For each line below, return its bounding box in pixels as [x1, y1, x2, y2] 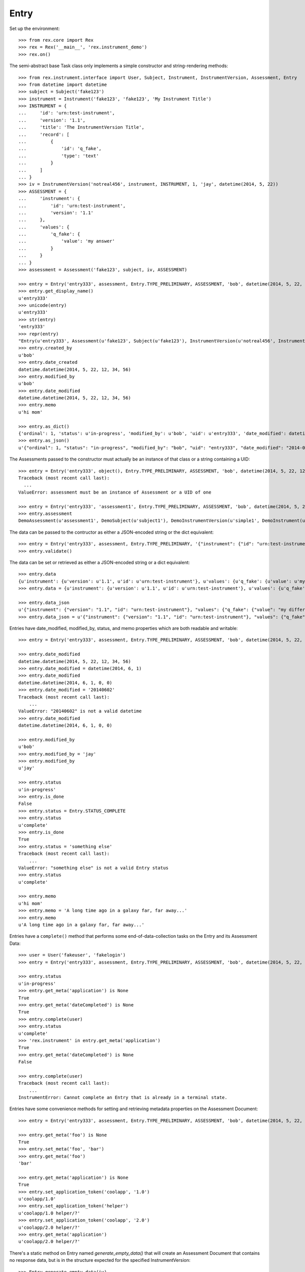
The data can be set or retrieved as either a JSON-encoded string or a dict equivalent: [9, 559, 190, 565]
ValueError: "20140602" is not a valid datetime [18, 708, 142, 714]
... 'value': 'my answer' [18, 238, 115, 244]
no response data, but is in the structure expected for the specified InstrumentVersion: [9, 1257, 191, 1263]
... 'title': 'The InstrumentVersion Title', [18, 125, 145, 130]
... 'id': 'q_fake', [18, 146, 102, 152]
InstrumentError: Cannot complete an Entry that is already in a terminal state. [18, 1094, 228, 1101]
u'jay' [18, 765, 35, 771]
